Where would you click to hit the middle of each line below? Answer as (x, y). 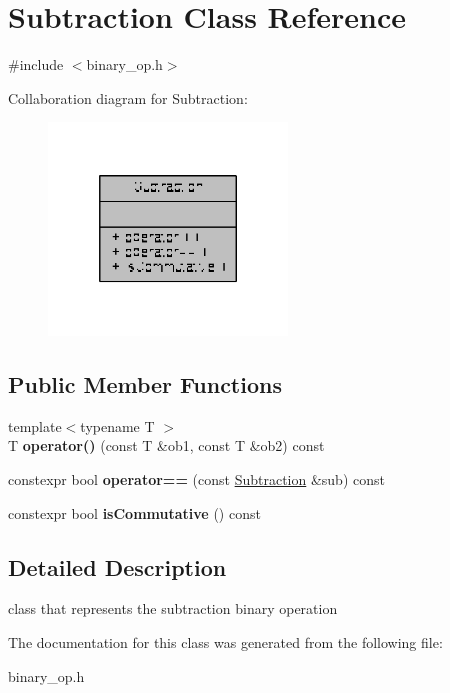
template (35, 425)
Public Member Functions (145, 384)
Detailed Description (117, 566)
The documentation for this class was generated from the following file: (225, 642)
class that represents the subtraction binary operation (173, 608)
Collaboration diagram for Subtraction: (128, 97)
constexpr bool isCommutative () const (134, 512)
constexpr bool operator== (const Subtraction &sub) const (196, 479)
